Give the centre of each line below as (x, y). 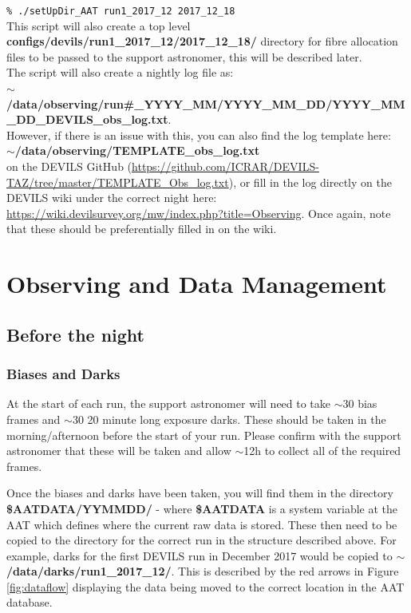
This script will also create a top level (99, 25)
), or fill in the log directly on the (310, 182)
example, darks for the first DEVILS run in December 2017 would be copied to (200, 555)
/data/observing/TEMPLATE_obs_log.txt (137, 150)
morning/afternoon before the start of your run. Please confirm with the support (204, 435)
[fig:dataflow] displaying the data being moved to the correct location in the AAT (205, 586)
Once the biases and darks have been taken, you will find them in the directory (200, 493)
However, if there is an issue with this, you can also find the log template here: (199, 134)
